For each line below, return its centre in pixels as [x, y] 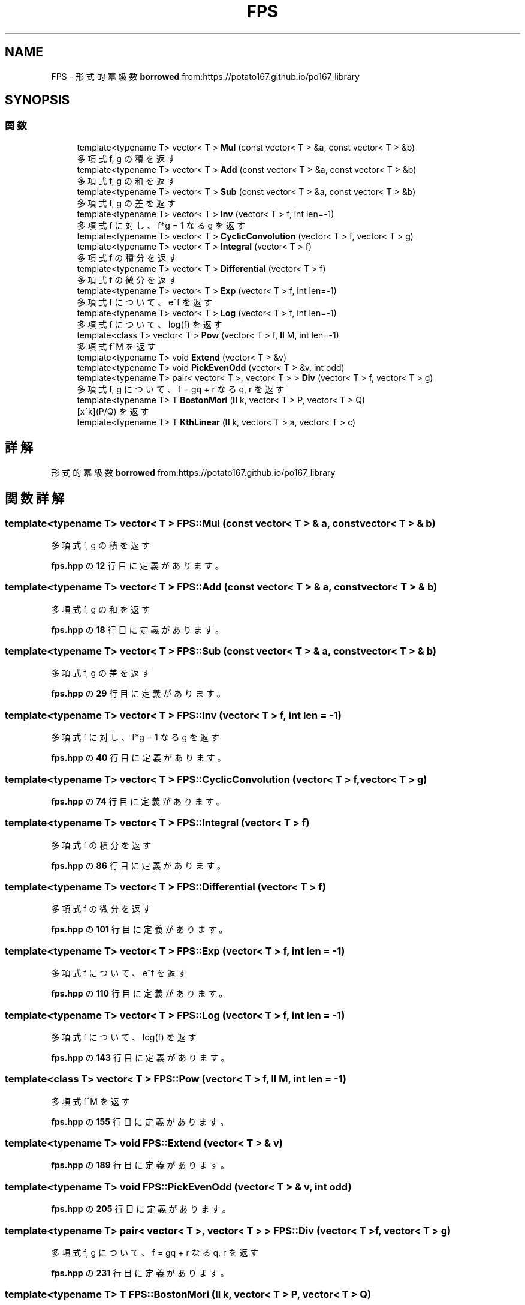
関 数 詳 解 [34, 499]
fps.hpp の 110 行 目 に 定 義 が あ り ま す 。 [139, 994]
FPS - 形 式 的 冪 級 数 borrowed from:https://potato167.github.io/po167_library [205, 76]
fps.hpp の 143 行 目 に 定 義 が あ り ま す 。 [140, 1057]
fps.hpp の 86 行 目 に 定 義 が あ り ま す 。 [138, 865]
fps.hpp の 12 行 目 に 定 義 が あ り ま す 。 [137, 565]
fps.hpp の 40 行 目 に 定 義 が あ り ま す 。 [138, 758]
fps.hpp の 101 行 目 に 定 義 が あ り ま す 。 [139, 929]
